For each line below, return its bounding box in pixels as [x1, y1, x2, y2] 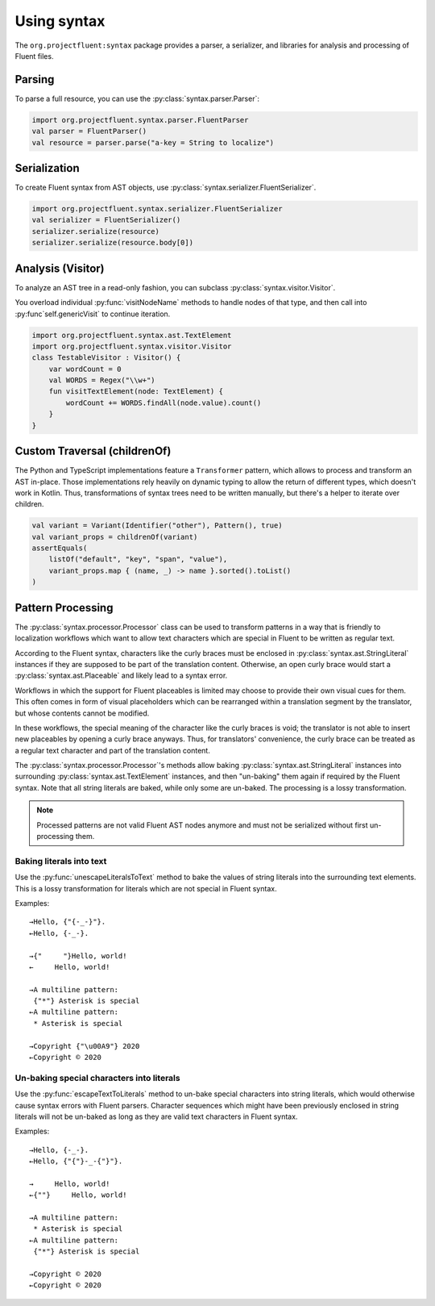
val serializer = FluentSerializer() [31, 215, 181, 225]
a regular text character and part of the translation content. [14, 745, 211, 755]
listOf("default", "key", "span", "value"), [48, 555, 228, 564]
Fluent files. [14, 51, 54, 61]
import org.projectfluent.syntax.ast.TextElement [31, 331, 232, 340]
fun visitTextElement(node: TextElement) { [48, 387, 223, 396]
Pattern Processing [14, 601, 114, 615]
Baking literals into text [14, 855, 107, 866]
